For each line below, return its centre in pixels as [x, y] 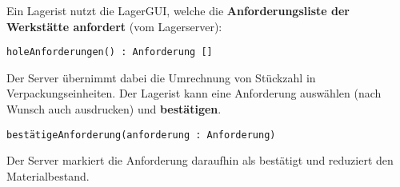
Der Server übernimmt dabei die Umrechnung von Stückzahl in [161, 77]
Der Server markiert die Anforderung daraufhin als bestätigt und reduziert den [200, 160]
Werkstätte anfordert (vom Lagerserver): [114, 26]
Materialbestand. [48, 175]
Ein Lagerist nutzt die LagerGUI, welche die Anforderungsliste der [178, 10]
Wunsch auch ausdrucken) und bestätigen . [114, 109]
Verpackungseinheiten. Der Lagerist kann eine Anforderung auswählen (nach [194, 93]
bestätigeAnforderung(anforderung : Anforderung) [141, 135]
